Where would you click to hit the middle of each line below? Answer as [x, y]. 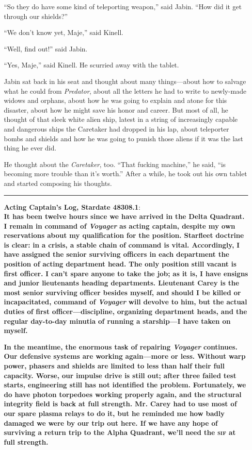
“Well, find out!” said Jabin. [46, 48]
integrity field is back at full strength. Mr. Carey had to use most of [120, 404]
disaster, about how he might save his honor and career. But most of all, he [116, 109]
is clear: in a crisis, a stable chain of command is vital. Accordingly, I [122, 244]
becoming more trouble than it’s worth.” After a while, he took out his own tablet [126, 174]
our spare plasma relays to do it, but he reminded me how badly [114, 413]
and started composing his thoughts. [58, 183]
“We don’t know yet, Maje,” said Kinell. [64, 32]
